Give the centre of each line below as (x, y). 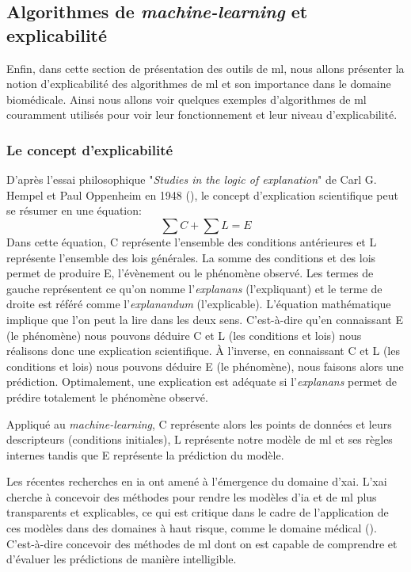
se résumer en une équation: (74, 210)
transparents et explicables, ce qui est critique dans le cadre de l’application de (198, 512)
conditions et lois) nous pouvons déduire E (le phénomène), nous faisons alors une (205, 366)
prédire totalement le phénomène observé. (107, 397)
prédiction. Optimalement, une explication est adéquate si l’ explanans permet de (202, 381)
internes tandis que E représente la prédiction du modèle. (145, 454)
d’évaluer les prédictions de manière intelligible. (122, 559)
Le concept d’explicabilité (90, 149)
